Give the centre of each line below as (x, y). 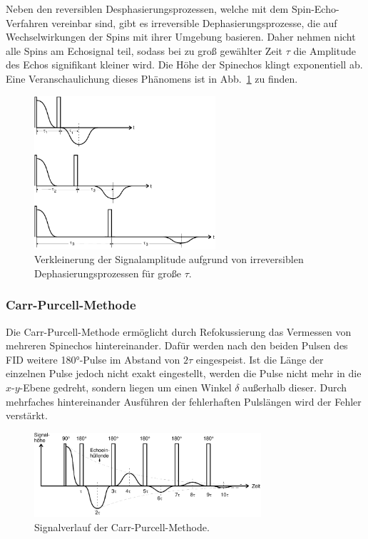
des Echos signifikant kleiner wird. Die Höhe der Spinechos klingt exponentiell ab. (184, 65)
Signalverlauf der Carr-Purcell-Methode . (122, 527)
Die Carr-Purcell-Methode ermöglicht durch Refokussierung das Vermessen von (179, 331)
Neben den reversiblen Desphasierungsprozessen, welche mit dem (147, 9)
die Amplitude (324, 50)
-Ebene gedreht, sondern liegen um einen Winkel (126, 387)
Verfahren (27, 22)
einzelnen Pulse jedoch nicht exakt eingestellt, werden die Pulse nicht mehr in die (184, 373)
